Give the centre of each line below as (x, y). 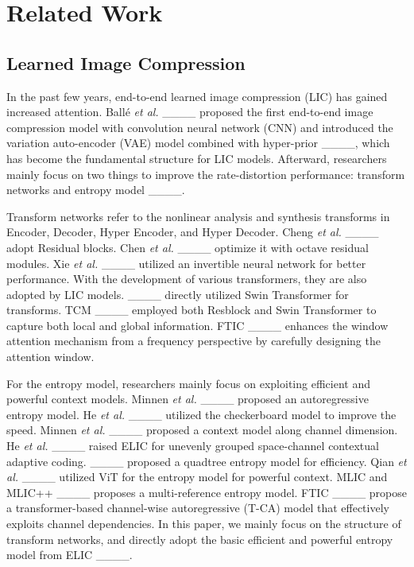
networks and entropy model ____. (96, 190)
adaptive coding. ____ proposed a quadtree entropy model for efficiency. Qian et (207, 461)
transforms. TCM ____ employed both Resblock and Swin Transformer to (192, 310)
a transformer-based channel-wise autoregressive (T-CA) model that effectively (198, 508)
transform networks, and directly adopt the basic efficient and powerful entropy (200, 539)
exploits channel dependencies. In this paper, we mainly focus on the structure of (204, 524)
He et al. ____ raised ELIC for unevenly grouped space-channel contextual (193, 446)
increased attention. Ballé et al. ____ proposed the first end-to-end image (190, 112)
